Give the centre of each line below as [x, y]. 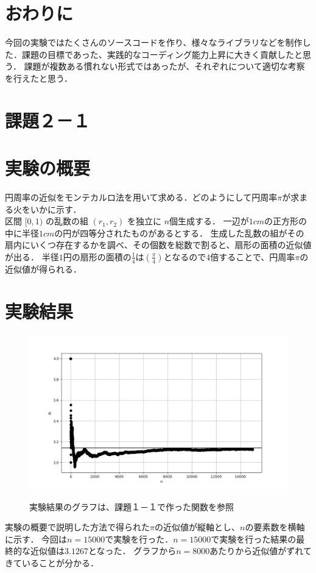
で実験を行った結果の [254, 539]
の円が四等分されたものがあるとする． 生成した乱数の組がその [179, 233]
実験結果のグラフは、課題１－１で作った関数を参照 [132, 506]
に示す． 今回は [36, 539]
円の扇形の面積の [97, 256]
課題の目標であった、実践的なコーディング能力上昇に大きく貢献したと [162, 54]
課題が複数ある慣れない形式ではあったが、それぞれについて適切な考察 [164, 66]
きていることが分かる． [52, 563]
